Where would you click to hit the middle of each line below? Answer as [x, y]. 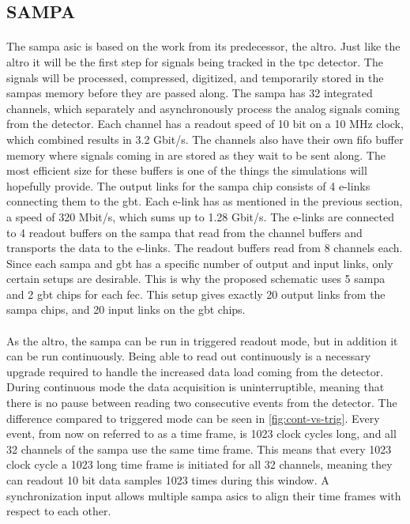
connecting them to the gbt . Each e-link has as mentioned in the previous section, [205, 201]
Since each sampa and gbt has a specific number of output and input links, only [200, 263]
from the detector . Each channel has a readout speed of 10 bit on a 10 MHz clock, [205, 124]
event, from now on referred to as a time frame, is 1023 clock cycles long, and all [201, 434]
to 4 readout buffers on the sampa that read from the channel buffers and [184, 232]
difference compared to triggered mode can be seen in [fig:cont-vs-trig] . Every [193, 418]
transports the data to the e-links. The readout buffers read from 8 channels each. [205, 248]
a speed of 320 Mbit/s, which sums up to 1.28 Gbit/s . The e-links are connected [200, 216]
